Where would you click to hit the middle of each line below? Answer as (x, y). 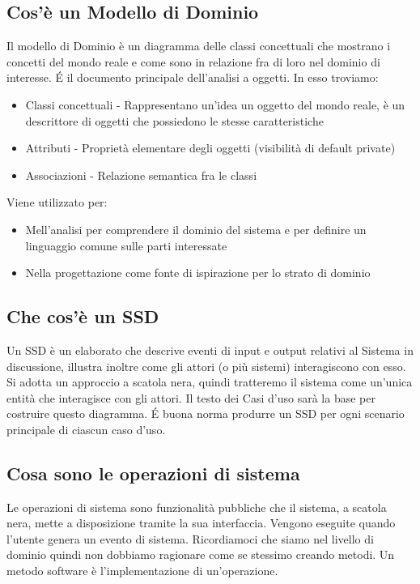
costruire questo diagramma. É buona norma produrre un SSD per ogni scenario (206, 413)
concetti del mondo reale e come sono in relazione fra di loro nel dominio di (193, 61)
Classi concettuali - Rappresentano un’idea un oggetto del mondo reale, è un (215, 104)
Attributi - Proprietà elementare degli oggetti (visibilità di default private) (210, 148)
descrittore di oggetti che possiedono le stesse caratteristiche (174, 120)
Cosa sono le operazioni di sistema (153, 473)
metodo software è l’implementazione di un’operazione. (142, 571)
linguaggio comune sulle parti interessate (126, 245)
